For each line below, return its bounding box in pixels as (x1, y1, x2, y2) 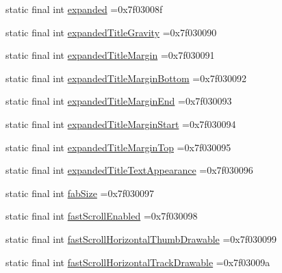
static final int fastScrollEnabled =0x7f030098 (5, 209, 198, 223)
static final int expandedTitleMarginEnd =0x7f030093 (5, 94, 232, 108)
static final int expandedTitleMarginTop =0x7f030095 (5, 140, 231, 154)
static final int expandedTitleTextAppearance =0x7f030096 (5, 163, 253, 177)
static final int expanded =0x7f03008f (5, 2, 163, 16)
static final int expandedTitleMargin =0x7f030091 (5, 48, 215, 62)
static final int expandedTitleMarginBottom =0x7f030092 (5, 70, 246, 85)
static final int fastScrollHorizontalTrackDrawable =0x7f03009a (5, 255, 270, 269)
